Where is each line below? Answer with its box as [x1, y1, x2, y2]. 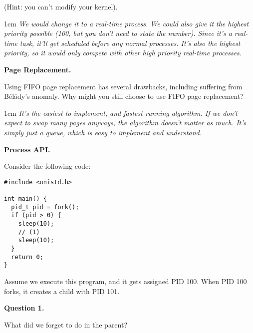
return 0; [11, 253, 43, 261]
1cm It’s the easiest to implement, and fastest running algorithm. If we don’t [4, 107, 238, 118]
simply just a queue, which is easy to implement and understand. [4, 127, 202, 137]
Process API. [4, 144, 50, 154]
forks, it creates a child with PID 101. [4, 286, 120, 296]
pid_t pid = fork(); [11, 203, 79, 211]
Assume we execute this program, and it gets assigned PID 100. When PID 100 [4, 276, 247, 286]
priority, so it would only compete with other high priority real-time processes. [4, 47, 242, 58]
